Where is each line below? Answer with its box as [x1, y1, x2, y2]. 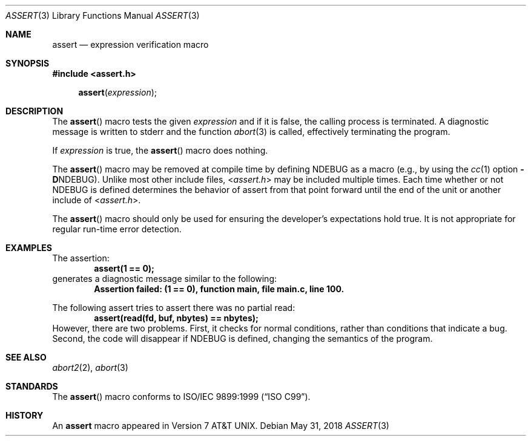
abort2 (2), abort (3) [52, 362, 128, 373]
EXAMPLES [5, 243, 52, 253]
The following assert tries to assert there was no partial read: [52, 302, 295, 313]
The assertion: [52, 253, 110, 263]
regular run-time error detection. [52, 224, 182, 234]
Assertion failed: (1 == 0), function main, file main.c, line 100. [94, 284, 345, 294]
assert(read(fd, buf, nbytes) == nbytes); [94, 313, 259, 323]
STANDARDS [5, 381, 58, 391]
